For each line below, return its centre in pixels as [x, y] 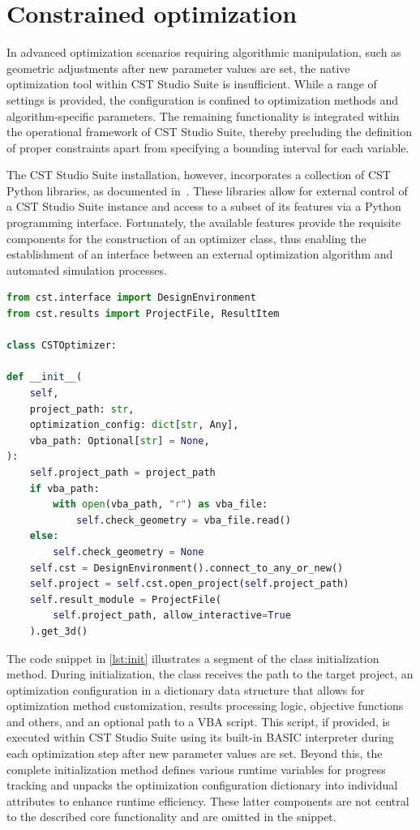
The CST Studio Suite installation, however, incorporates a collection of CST [199, 175]
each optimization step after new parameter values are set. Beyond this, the [195, 753]
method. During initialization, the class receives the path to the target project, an [210, 674]
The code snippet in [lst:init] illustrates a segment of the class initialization [193, 658]
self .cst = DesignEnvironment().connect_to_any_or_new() [186, 568]
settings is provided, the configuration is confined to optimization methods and [203, 99]
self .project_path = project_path [122, 472]
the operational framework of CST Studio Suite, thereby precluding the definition [209, 132]
